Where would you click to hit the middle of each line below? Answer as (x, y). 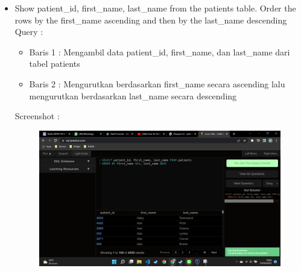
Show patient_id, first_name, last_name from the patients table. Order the (155, 8)
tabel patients (55, 64)
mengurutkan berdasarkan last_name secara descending (133, 95)
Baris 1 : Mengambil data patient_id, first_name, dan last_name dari (160, 51)
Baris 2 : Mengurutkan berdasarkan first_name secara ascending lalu (157, 83)
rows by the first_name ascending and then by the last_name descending (151, 20)
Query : (29, 32)
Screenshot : (37, 116)
